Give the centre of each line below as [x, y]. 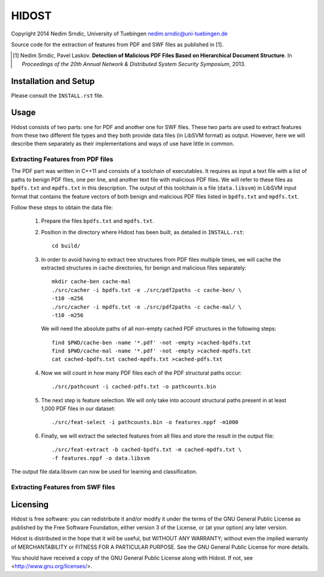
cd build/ [66, 246]
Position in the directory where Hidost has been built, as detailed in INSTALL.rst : [143, 232]
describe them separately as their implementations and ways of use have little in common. [123, 143]
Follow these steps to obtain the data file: [62, 208]
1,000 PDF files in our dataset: [78, 409]
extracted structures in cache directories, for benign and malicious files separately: [144, 268]
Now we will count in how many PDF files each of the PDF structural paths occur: [142, 373]
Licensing [30, 505]
